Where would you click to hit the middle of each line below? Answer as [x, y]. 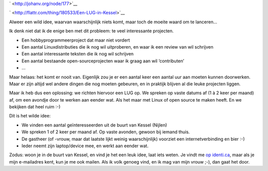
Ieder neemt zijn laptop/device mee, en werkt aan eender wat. [85, 146]
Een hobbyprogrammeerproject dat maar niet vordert [76, 40]
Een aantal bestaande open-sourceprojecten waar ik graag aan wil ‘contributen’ [103, 61]
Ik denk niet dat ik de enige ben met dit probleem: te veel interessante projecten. [91, 31]
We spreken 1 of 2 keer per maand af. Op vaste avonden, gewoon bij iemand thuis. [106, 132]
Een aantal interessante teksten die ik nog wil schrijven [78, 54]
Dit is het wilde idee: [30, 116]
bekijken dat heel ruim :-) [35, 107]
